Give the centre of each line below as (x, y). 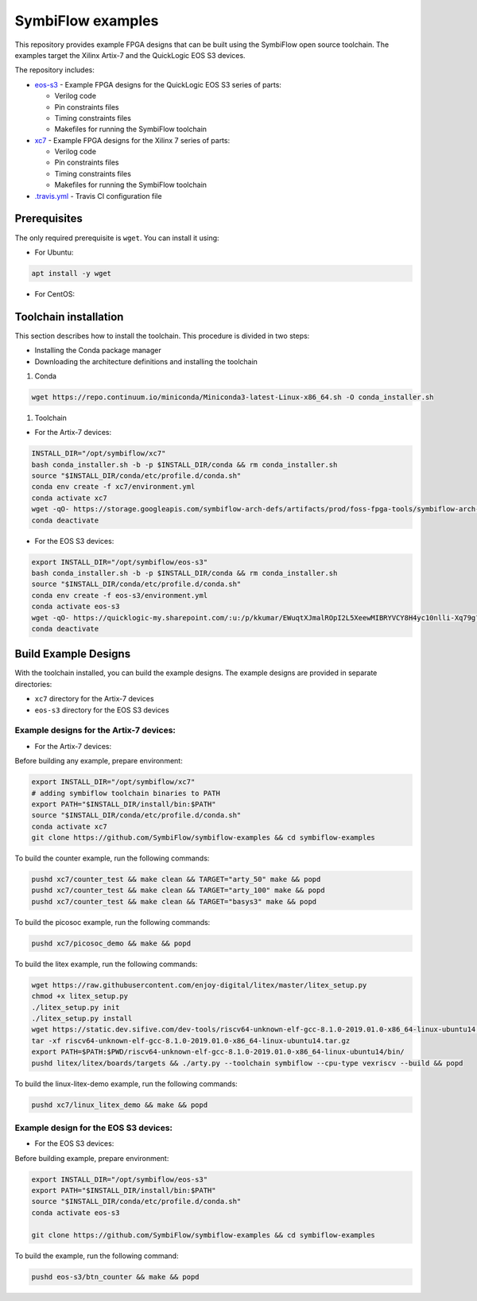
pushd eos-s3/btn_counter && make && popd (115, 1277)
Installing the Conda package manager (98, 351)
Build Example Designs (73, 654)
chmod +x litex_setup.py (80, 996)
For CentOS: (55, 293)
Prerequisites (48, 219)
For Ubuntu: (54, 252)
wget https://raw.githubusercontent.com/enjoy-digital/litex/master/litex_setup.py (199, 985)
